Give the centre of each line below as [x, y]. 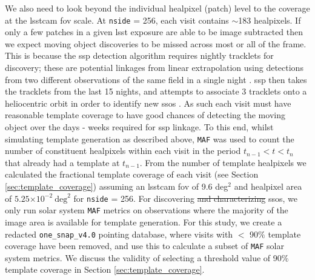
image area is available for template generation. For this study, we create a [144, 222]
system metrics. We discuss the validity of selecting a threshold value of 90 [143, 257]
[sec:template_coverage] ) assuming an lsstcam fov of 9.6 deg [117, 186]
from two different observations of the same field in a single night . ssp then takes [156, 79]
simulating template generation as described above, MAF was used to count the [150, 138]
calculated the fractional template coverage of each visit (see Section [132, 174]
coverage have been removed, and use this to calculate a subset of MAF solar [144, 246]
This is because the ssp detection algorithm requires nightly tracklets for [139, 55]
